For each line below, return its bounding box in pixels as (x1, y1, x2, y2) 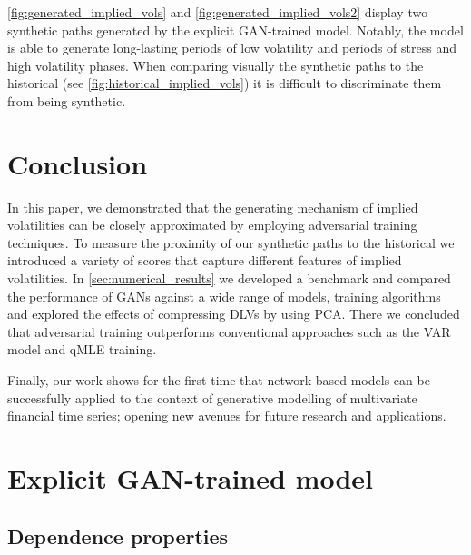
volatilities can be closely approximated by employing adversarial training (7, 215, 417, 234)
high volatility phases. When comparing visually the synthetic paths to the (7, 55, 424, 74)
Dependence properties (7, 521, 229, 550)
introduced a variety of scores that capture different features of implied (7, 251, 402, 270)
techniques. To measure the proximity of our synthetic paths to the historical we (7, 233, 455, 252)
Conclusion (7, 144, 148, 182)
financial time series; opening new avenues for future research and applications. (7, 406, 446, 425)
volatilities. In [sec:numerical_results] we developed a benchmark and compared (7, 269, 451, 288)
